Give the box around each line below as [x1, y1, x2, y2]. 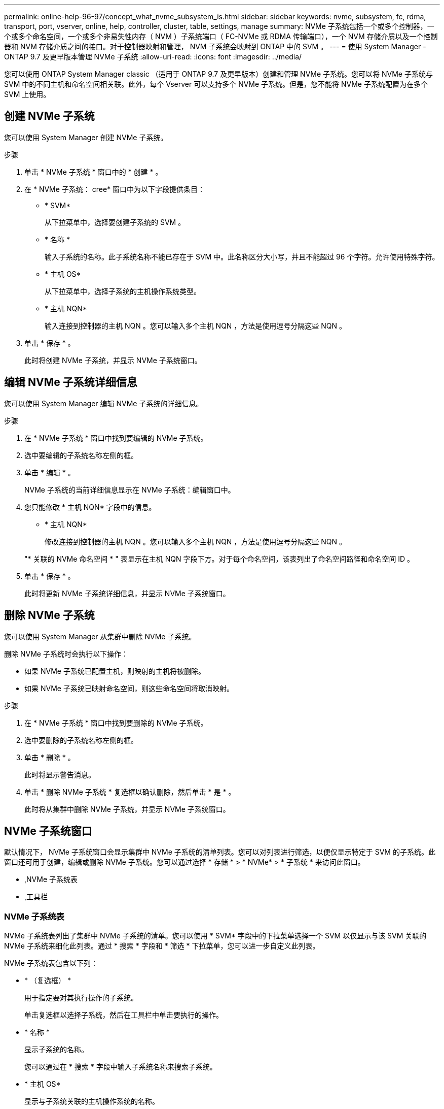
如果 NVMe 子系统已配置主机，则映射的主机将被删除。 [24, 666, 205, 675]
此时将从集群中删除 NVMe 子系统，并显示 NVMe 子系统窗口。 [24, 804, 230, 813]
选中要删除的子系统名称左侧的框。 [24, 735, 138, 744]
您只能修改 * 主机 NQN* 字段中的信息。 [24, 502, 156, 511]
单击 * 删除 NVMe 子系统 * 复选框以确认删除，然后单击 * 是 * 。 [24, 787, 236, 796]
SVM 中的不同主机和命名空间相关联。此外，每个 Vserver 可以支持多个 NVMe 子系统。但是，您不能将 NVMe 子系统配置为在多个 [4, 80, 428, 88]
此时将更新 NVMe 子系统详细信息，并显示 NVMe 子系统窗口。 [24, 589, 230, 598]
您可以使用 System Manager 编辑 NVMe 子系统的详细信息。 [4, 399, 203, 408]
